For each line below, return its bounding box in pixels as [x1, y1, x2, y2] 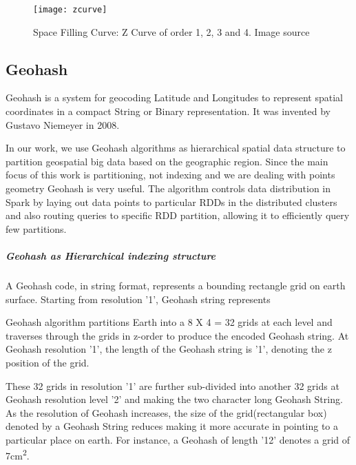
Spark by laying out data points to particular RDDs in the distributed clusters [6, 194, 337, 209]
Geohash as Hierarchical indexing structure [6, 248, 216, 262]
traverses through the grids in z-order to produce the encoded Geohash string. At [6, 328, 349, 342]
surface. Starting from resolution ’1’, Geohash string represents [6, 291, 271, 306]
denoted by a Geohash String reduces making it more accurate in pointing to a [6, 419, 339, 433]
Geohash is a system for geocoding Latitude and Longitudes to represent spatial [6, 90, 343, 105]
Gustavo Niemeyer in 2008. [6, 117, 120, 132]
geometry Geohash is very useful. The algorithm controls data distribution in [6, 181, 331, 196]
